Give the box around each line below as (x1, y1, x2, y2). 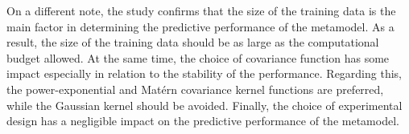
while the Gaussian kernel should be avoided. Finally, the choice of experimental (6, 96, 403, 113)
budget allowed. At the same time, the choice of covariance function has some (6, 49, 390, 66)
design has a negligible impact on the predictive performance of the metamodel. (6, 112, 399, 129)
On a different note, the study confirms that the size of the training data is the (6, 2, 396, 18)
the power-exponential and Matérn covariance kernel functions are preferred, (6, 80, 384, 97)
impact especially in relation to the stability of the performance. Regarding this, (6, 65, 402, 82)
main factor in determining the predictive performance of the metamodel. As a (6, 18, 395, 35)
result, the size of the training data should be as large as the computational (6, 34, 379, 51)
